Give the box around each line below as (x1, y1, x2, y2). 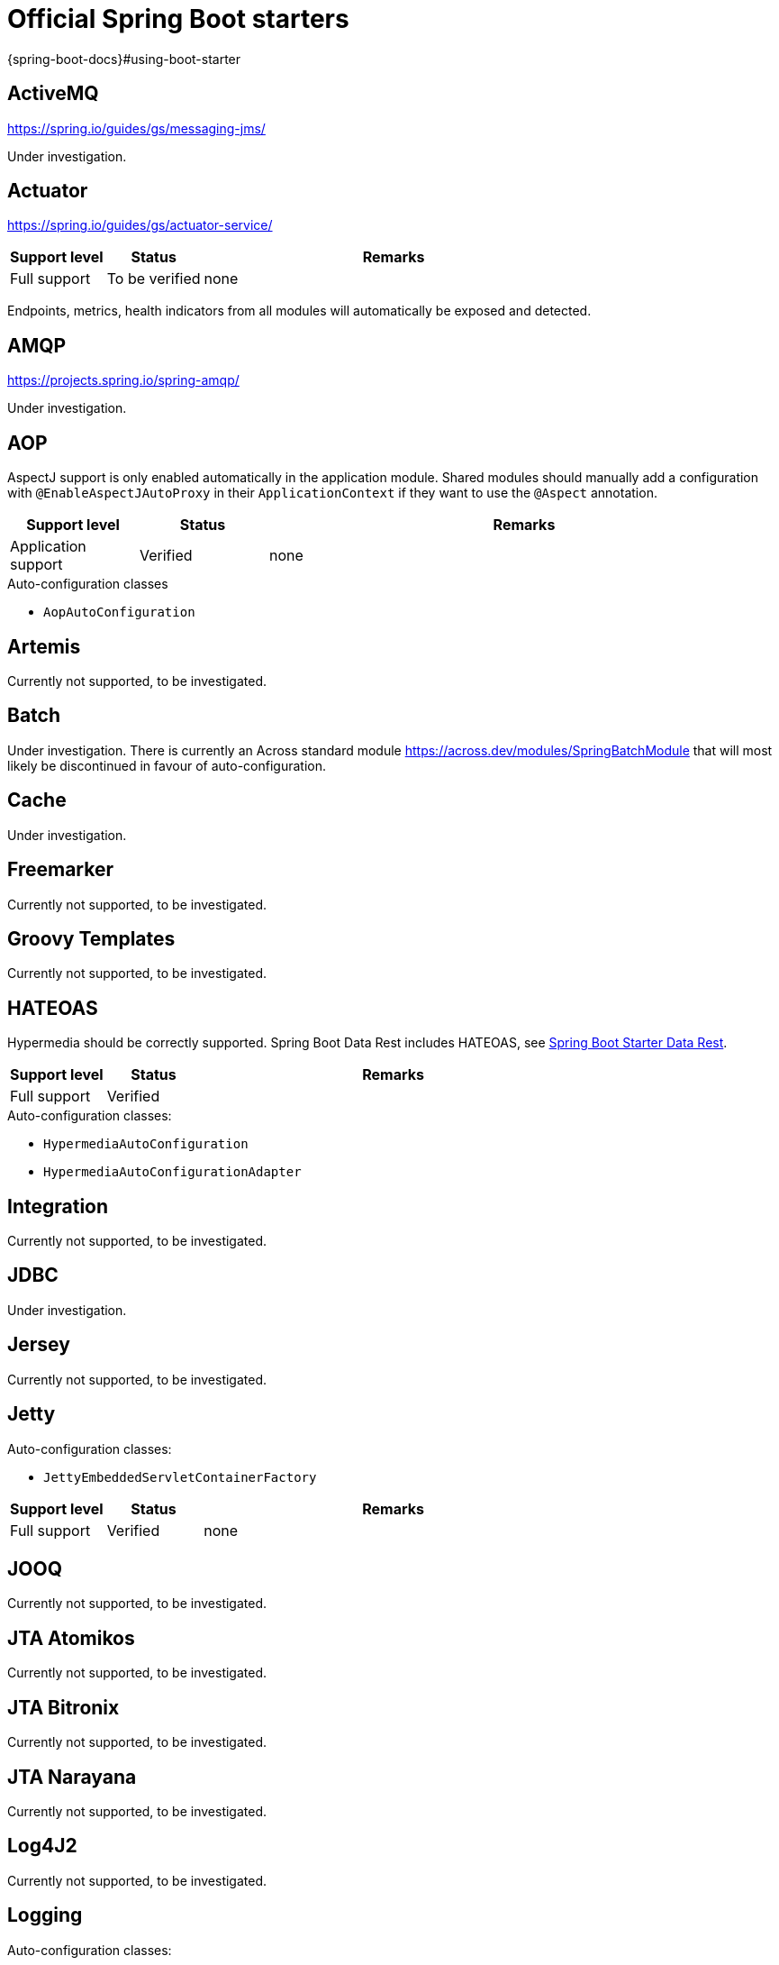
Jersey (7, 1333, 70, 1357)
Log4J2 (7, 1834, 77, 1858)
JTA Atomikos (7, 1626, 135, 1650)
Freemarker (7, 858, 113, 882)
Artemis (7, 635, 81, 658)
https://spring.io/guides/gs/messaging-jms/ (7, 120, 266, 136)
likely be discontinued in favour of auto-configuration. (7, 757, 326, 773)
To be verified (106, 270, 201, 288)
